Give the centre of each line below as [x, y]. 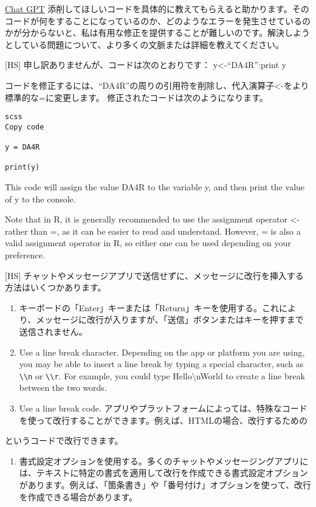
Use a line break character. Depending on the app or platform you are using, [162, 352]
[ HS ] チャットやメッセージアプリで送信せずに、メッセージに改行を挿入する [154, 275]
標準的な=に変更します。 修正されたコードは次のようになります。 [136, 97]
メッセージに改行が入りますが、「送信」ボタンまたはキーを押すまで [170, 319]
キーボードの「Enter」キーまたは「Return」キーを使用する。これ [149, 307]
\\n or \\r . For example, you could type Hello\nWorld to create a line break [162, 375]
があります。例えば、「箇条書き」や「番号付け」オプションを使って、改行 [165, 485]
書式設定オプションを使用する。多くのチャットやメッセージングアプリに [164, 460]
